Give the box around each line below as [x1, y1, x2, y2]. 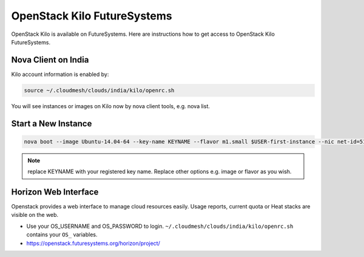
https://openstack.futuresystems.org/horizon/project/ [26, 239, 160, 247]
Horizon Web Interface [11, 187, 99, 197]
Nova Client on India [11, 55, 89, 65]
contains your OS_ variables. [26, 231, 98, 238]
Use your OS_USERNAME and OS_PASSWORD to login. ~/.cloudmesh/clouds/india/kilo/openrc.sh [26, 222, 294, 230]
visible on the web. [11, 211, 59, 219]
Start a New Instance [11, 118, 92, 129]
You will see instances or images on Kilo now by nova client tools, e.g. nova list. [11, 102, 211, 109]
